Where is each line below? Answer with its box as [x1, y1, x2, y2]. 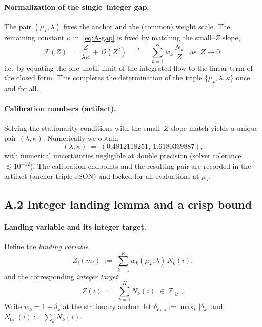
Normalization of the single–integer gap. [4, 1, 149, 12]
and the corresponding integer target [4, 271, 118, 281]
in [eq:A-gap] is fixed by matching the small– [73, 32, 215, 43]
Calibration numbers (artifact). [4, 103, 116, 114]
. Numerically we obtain [43, 132, 118, 143]
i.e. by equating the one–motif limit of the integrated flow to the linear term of [4, 62, 253, 73]
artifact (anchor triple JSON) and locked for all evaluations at [4, 170, 199, 181]
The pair [4, 21, 31, 31]
